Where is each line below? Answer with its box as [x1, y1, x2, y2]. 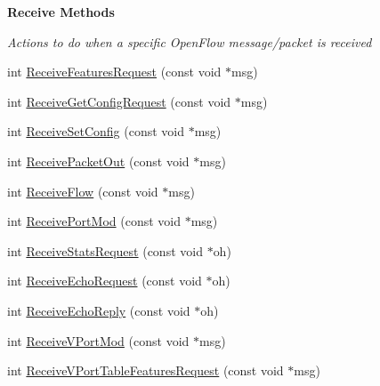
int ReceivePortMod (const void [7, 212, 181, 230]
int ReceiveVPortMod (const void [7, 331, 190, 350]
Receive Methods [7, 3, 115, 20]
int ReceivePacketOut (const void [7, 151, 190, 170]
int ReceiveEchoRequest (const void [7, 271, 202, 290]
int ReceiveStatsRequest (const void [7, 241, 203, 260]
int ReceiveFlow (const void [7, 181, 158, 200]
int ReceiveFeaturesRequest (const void [7, 62, 222, 81]
